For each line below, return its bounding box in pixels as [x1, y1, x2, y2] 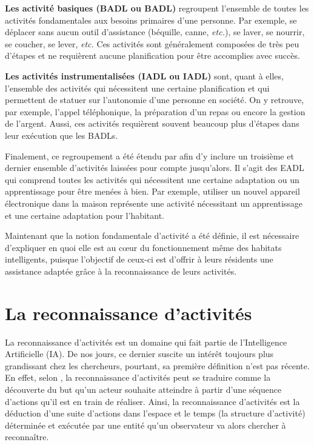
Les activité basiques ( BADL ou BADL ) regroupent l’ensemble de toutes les [5, 2, 309, 14]
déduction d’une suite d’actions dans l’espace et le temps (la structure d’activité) [5, 407, 306, 420]
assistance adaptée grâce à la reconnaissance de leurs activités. [5, 264, 237, 277]
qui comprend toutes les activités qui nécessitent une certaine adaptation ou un [5, 173, 299, 186]
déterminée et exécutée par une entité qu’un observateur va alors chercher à [5, 418, 286, 431]
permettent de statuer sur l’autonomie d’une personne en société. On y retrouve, [5, 93, 304, 106]
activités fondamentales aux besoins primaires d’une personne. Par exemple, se [5, 13, 297, 26]
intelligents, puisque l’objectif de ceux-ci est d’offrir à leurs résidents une [5, 253, 273, 266]
